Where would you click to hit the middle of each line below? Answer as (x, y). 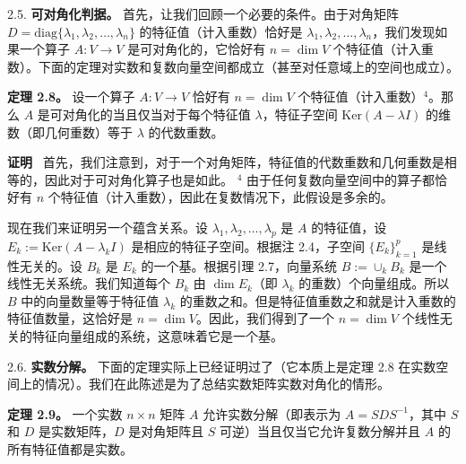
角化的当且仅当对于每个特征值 (163, 114)
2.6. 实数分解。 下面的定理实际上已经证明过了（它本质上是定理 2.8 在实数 (222, 366)
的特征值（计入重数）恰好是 (221, 31)
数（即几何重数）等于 (70, 131)
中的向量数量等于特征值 (90, 300)
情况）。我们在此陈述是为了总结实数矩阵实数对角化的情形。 (217, 384)
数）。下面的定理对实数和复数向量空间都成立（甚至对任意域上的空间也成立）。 (233, 66)
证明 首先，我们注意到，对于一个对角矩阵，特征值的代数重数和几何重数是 (226, 162)
